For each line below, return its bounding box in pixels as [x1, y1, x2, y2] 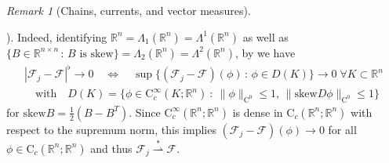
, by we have [234, 44, 296, 60]
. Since [129, 103, 161, 120]
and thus [90, 139, 133, 156]
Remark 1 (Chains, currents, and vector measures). [6, 2, 251, 18]
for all [328, 121, 357, 137]
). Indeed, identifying [6, 28, 107, 45]
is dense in [232, 103, 283, 120]
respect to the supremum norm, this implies [6, 121, 216, 137]
